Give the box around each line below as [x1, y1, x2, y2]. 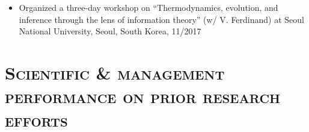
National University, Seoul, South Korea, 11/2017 [19, 25, 201, 37]
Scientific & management [5, 60, 225, 84]
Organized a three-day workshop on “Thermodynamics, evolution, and [19, 1, 278, 13]
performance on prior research [5, 84, 281, 108]
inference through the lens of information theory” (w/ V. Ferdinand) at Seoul [19, 13, 304, 25]
